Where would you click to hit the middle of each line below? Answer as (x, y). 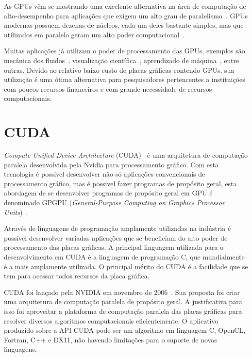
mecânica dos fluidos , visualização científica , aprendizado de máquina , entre (122, 60)
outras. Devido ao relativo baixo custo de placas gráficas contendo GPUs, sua (119, 70)
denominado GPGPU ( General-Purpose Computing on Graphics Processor (114, 203)
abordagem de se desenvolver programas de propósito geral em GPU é (108, 193)
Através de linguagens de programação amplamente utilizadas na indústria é (118, 228)
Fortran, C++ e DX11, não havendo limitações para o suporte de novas (110, 339)
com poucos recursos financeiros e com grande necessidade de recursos (108, 89)
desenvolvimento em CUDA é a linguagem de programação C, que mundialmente (124, 257)
